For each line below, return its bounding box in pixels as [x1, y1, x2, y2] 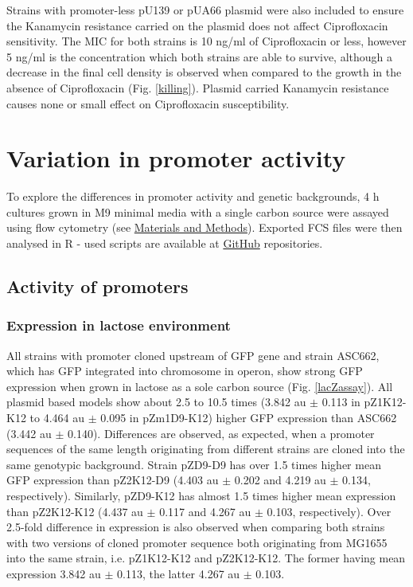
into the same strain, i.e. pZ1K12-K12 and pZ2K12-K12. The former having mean [6, 550, 406, 566]
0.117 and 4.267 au [159, 503, 251, 519]
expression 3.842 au [6, 565, 101, 581]
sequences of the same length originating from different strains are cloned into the [6, 440, 405, 457]
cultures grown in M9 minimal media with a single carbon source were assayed [6, 203, 389, 220]
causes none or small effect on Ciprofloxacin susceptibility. [6, 95, 290, 112]
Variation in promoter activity [6, 142, 346, 174]
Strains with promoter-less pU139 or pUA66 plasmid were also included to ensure [6, 2, 404, 18]
